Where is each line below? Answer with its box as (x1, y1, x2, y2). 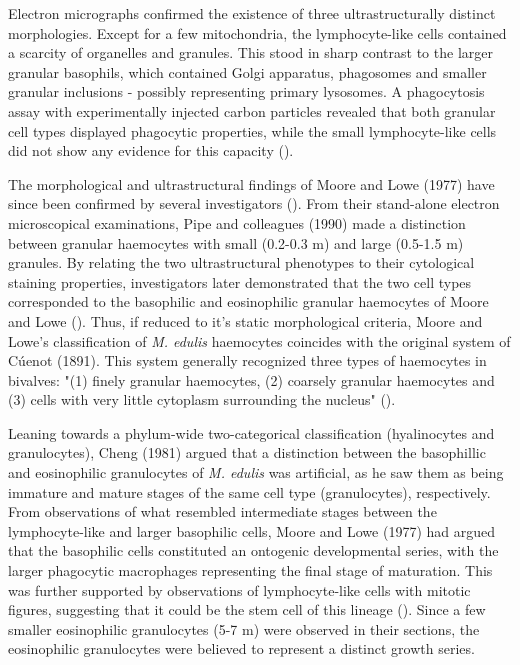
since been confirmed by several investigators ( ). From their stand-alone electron (8, 193, 500, 214)
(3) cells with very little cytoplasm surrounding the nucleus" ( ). (8, 389, 396, 410)
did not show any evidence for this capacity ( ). (8, 140, 294, 161)
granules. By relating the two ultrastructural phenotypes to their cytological (8, 252, 475, 273)
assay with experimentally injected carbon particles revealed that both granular (8, 100, 496, 121)
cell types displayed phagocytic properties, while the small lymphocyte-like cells (8, 120, 497, 141)
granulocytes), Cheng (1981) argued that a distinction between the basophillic (8, 442, 486, 463)
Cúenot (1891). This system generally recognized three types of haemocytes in (8, 350, 487, 371)
